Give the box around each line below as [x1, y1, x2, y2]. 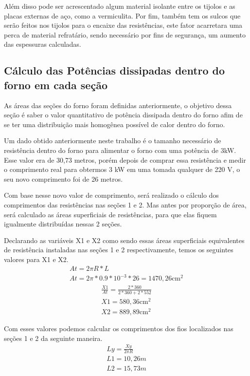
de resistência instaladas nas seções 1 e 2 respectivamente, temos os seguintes [4, 244, 233, 255]
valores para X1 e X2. [4, 254, 69, 264]
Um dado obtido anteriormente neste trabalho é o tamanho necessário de [4, 135, 221, 146]
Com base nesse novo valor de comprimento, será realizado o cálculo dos [4, 190, 219, 200]
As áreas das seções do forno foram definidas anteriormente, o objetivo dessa [4, 100, 232, 110]
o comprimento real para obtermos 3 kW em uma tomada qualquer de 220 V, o [4, 164, 240, 174]
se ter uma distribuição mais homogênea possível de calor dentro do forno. [4, 119, 225, 129]
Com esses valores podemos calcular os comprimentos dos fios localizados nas [4, 323, 233, 334]
